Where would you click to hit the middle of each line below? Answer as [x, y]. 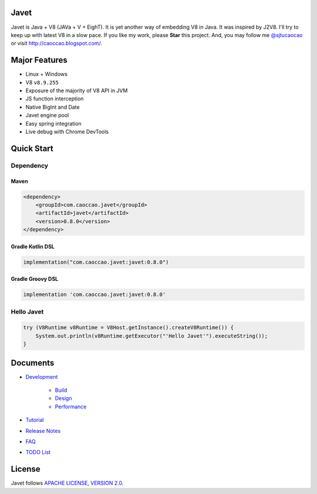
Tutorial [35, 420]
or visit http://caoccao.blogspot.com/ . [57, 43]
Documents [33, 363]
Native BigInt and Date [53, 107]
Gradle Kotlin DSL [33, 246]
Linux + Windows [46, 74]
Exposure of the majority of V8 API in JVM [77, 90]
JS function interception [55, 99]
